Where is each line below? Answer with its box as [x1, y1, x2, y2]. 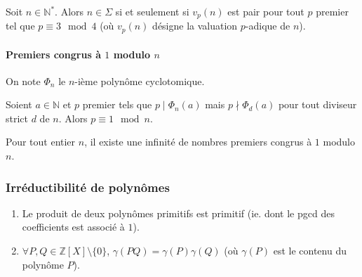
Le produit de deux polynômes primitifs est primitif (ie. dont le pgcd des [22, 205, 335, 220]
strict [6, 110, 29, 125]
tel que [6, 18, 35, 33]
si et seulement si [115, 4, 189, 18]
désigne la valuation [152, 18, 238, 33]
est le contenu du [273, 243, 347, 258]
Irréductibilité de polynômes [6, 178, 170, 195]
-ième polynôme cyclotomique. [74, 73, 205, 88]
